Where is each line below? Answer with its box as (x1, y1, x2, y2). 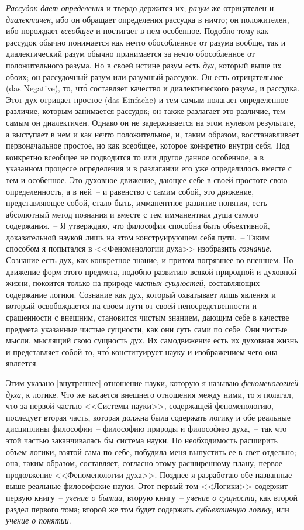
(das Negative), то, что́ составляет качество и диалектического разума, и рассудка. (6, 82, 300, 94)
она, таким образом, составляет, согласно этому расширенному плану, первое (6, 457, 283, 469)
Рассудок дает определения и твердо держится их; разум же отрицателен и (6, 2, 274, 13)
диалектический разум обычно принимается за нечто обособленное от (6, 47, 255, 60)
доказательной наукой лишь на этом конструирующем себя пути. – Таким (6, 230, 270, 243)
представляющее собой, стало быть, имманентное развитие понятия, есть (6, 197, 267, 209)
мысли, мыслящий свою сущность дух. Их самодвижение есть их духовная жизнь (6, 334, 298, 346)
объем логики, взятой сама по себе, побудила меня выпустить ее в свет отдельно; (6, 445, 296, 457)
